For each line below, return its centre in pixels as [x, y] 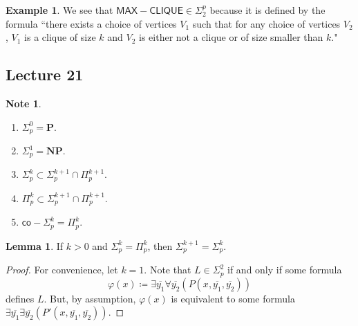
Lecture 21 [45, 74]
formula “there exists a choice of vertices [91, 23]
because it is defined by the [267, 10]
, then [160, 245]
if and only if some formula [285, 270]
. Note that [168, 270]
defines [20, 298]
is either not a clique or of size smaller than [231, 37]
